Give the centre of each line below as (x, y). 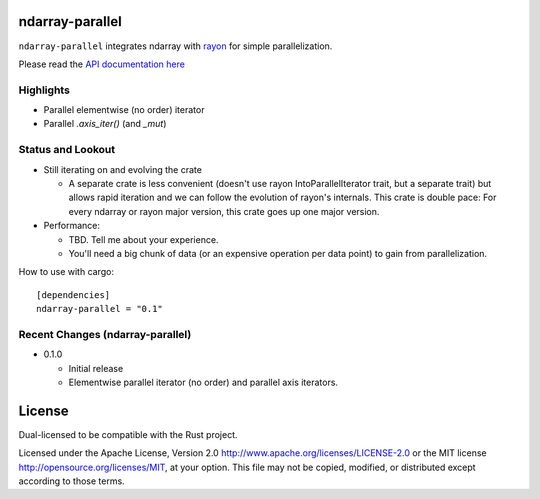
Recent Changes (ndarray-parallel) (105, 334)
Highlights (44, 90)
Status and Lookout (67, 150)
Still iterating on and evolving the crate (122, 169)
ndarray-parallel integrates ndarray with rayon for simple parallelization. (175, 46)
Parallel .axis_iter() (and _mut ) (105, 124)
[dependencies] (73, 294)
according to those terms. (71, 481)
